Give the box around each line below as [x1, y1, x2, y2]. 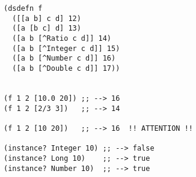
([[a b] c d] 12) [12, 14, 81, 23]
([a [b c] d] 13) [12, 24, 81, 33]
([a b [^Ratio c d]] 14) [12, 34, 111, 43]
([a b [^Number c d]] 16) [12, 54, 116, 63]
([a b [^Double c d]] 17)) [12, 64, 120, 73]
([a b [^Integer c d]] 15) [12, 44, 120, 53]
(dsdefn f [4, 4, 43, 13]
